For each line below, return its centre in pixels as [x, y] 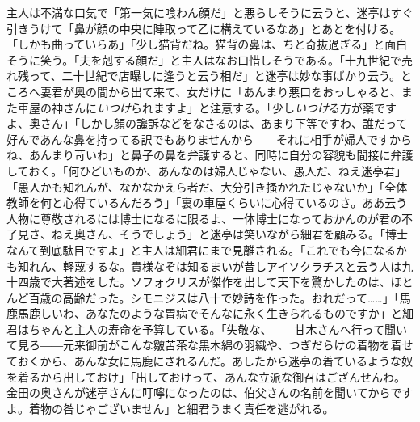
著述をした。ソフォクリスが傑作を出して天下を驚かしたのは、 [227, 282]
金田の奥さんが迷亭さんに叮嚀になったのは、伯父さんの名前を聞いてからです [210, 392]
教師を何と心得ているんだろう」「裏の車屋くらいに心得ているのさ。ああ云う [207, 203]
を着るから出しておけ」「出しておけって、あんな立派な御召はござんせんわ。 [206, 376]
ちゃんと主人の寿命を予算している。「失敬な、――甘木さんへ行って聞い [218, 329]
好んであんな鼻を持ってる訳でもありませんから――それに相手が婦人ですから [210, 139]
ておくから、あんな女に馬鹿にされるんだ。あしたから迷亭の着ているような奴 [210, 361]
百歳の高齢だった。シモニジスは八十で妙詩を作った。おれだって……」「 [214, 297]
